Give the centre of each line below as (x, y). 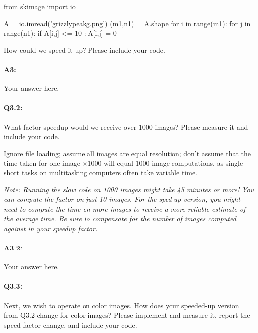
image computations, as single (197, 163)
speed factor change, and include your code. (71, 324)
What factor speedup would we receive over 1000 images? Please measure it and (126, 126)
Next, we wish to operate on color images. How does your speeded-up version (122, 305)
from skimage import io (40, 6)
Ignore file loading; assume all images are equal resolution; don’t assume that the (128, 153)
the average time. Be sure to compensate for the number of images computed (120, 218)
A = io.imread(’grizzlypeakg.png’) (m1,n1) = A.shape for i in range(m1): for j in (127, 23)
